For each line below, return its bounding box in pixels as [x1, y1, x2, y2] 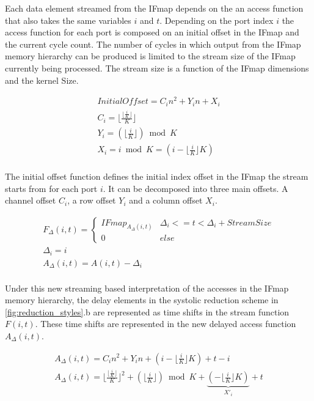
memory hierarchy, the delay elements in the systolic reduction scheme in [5, 293, 279, 306]
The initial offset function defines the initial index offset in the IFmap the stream [5, 170, 309, 183]
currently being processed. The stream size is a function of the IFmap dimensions [5, 61, 309, 74]
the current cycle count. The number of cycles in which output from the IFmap [5, 37, 301, 50]
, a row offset [67, 194, 116, 207]
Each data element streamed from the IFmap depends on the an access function [5, 2, 304, 14]
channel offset [5, 194, 56, 207]
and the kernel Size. [5, 73, 79, 86]
